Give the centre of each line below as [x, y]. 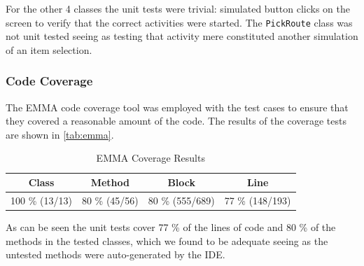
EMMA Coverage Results [150, 158]
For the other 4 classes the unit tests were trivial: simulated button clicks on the [178, 8]
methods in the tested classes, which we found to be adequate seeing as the [167, 240]
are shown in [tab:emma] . [60, 134]
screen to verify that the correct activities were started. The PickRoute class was [179, 22]
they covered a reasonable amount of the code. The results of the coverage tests [176, 121]
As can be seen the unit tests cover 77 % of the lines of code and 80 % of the [171, 226]
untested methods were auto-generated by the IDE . [115, 254]
